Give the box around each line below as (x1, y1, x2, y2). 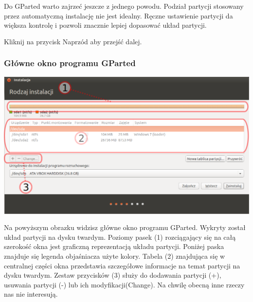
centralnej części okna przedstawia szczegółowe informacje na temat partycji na (4, 260, 240, 270)
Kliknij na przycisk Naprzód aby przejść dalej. (4, 36, 142, 46)
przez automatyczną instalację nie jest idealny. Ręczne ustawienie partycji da (4, 10, 233, 20)
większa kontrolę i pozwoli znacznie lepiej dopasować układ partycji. (4, 20, 207, 30)
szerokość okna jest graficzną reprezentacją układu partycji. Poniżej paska (4, 241, 224, 251)
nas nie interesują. (4, 289, 58, 299)
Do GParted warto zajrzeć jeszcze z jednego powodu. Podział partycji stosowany (4, 1, 244, 11)
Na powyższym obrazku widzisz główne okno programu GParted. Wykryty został (4, 222, 246, 232)
